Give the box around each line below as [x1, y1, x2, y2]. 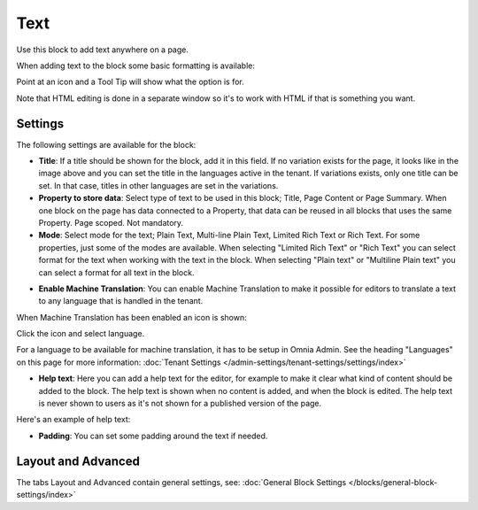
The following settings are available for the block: [16, 139, 197, 150]
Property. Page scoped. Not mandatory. [38, 217, 184, 228]
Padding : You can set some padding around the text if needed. [38, 430, 268, 441]
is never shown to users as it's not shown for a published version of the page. [38, 398, 322, 409]
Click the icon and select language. [16, 328, 145, 339]
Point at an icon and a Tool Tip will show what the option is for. [16, 76, 245, 88]
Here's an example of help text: [16, 414, 131, 425]
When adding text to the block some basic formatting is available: [16, 60, 256, 71]
